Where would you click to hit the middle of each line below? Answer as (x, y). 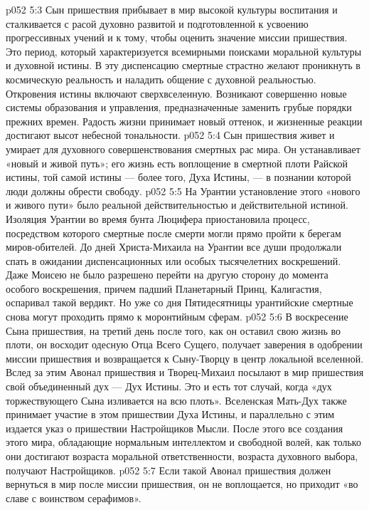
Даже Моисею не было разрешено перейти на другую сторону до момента (167, 275)
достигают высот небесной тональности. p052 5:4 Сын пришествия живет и (170, 135)
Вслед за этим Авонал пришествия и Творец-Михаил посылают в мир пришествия (185, 372)
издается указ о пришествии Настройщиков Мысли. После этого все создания (175, 428)
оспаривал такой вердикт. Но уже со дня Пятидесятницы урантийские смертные (180, 302)
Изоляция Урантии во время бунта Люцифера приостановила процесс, (158, 218)
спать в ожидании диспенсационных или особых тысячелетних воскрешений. (173, 260)
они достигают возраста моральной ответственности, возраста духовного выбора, (182, 456)
